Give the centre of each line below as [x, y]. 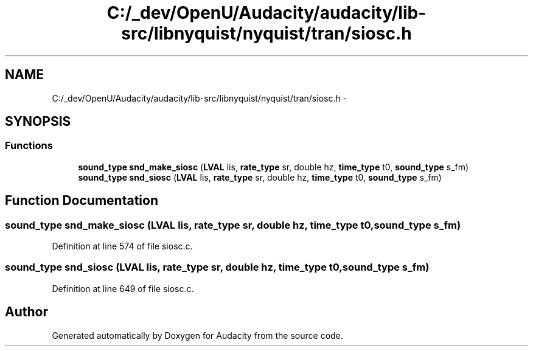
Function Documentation [82, 201]
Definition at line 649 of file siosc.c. [123, 288]
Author [26, 312]
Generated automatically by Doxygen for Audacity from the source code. [197, 335]
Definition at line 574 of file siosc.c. [122, 246]
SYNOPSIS [38, 122]
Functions [29, 146]
